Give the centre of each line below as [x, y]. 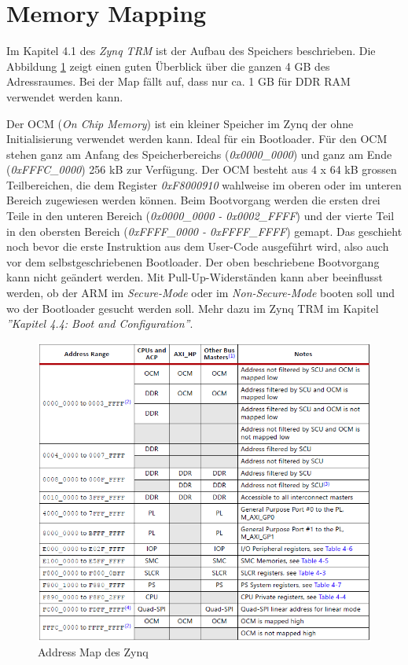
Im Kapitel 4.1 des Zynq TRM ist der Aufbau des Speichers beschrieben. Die [191, 51]
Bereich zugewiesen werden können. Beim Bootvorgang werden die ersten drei [193, 200]
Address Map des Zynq [93, 652]
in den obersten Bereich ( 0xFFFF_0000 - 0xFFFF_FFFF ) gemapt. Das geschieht [204, 231]
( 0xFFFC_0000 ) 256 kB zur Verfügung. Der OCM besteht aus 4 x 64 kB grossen [202, 169]
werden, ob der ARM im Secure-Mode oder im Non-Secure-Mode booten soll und [200, 293]
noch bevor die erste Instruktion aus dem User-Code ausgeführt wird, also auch [198, 246]
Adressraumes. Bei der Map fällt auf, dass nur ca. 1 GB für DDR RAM [178, 81]
